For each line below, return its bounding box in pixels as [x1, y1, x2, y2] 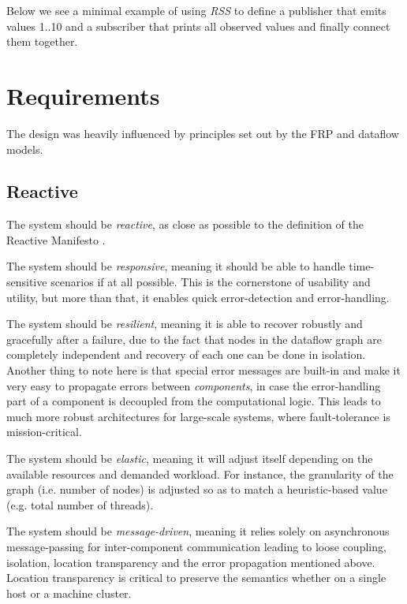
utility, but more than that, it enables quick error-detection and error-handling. [6, 289, 390, 305]
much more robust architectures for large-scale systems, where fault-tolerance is [6, 408, 390, 424]
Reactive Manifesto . [6, 231, 106, 248]
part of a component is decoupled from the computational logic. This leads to [6, 393, 381, 409]
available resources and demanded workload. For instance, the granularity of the [6, 465, 394, 482]
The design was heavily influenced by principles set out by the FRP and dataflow [6, 125, 399, 141]
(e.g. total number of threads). [6, 496, 154, 513]
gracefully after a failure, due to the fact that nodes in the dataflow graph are [6, 330, 382, 347]
